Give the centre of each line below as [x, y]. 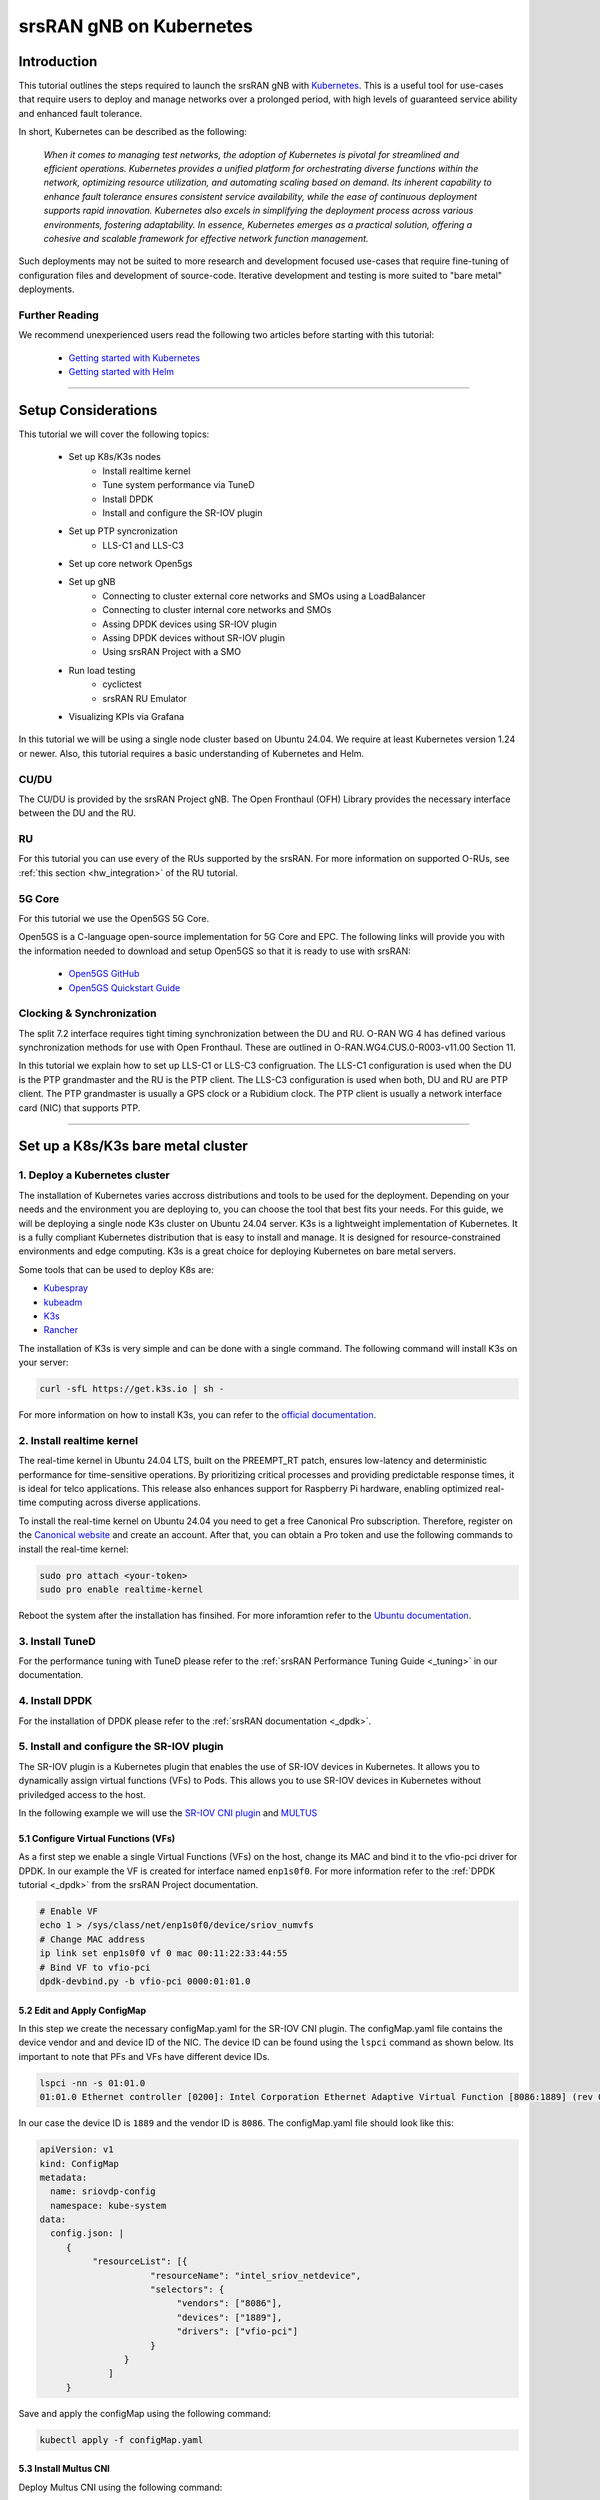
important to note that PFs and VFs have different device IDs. [144, 2056]
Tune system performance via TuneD [178, 485]
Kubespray [66, 1288]
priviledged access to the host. [82, 1794]
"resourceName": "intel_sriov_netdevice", [256, 2275]
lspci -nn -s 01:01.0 [92, 2083]
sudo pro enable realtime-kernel [121, 1589]
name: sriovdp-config [103, 2191]
